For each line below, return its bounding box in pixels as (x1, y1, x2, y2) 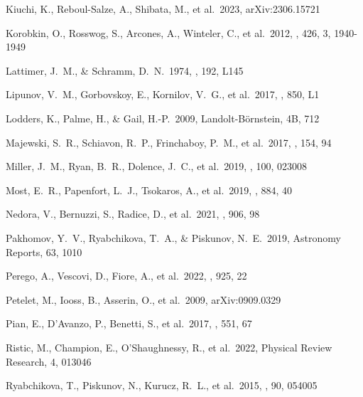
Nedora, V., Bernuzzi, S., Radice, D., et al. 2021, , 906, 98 (6, 206, 260, 221)
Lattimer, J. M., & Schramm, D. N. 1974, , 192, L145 (6, 63, 244, 78)
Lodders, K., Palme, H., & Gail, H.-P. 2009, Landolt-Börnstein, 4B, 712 (6, 110, 320, 125)
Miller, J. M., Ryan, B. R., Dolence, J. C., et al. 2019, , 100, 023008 (6, 159, 307, 174)
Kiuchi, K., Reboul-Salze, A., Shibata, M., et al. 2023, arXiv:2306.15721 (6, 1, 320, 16)
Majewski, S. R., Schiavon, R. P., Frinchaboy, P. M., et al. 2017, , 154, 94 (6, 134, 332, 149)
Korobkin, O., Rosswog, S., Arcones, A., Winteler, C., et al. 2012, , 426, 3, (6, 25, 331, 40)
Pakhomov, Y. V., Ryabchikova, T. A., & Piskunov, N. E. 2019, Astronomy (6, 230, 341, 245)
